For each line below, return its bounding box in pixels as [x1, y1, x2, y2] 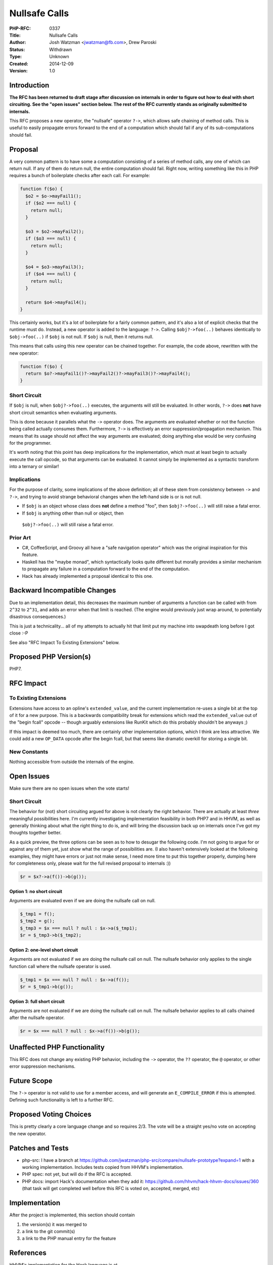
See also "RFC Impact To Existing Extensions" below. [9, 639, 120, 645]
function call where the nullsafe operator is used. [9, 963, 111, 969]
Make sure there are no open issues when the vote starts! [9, 785, 129, 791]
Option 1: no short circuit [9, 888, 63, 894]
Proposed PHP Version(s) [9, 653, 91, 661]
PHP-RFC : [9, 25, 31, 31]
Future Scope [9, 1076, 53, 1085]
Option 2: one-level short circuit [9, 947, 78, 953]
